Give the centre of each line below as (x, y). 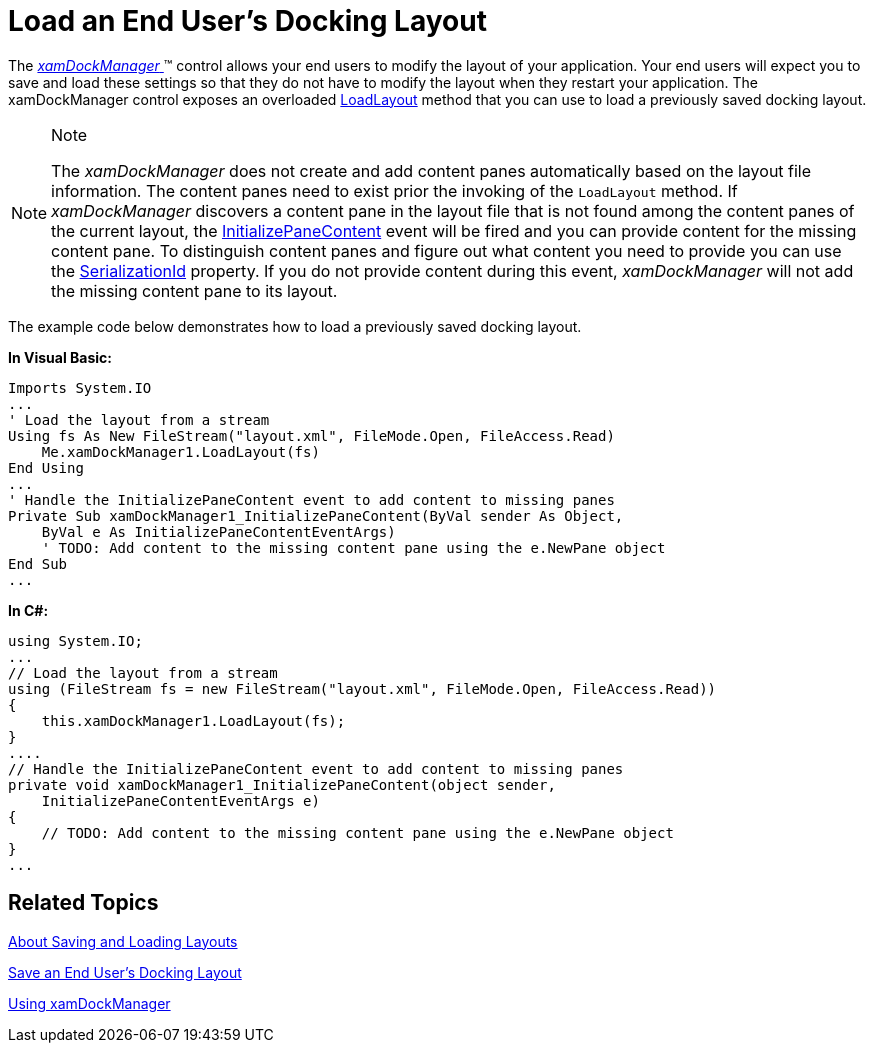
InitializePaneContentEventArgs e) (180, 800)
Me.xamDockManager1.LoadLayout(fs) (180, 451)
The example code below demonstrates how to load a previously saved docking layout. (295, 326)
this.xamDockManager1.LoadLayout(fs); (193, 720)
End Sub (38, 563)
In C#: (28, 610)
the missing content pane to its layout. (194, 290)
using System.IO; (75, 640)
